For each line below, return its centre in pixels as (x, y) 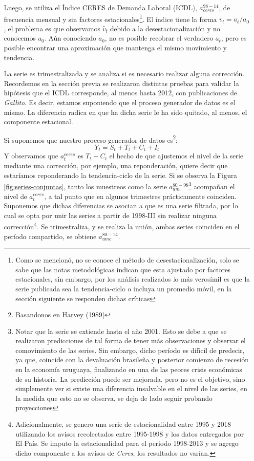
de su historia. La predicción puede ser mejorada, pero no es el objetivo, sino (130, 379)
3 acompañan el (212, 186)
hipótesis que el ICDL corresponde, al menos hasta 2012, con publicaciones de (121, 93)
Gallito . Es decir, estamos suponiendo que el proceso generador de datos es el (120, 102)
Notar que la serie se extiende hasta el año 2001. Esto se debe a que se (121, 331)
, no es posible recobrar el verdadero (159, 38)
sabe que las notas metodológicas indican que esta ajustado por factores (123, 269)
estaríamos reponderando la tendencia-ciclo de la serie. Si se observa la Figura (121, 175)
